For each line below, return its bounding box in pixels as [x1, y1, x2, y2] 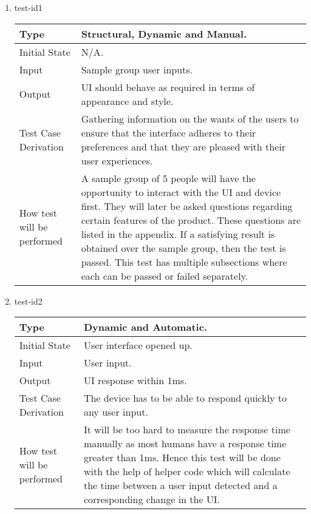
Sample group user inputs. [81, 62, 193, 76]
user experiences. [81, 153, 153, 167]
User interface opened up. [83, 338, 193, 353]
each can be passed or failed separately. [81, 268, 248, 283]
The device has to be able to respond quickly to [83, 391, 287, 405]
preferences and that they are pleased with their [81, 139, 286, 154]
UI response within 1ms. [83, 373, 187, 388]
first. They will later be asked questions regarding [81, 198, 293, 213]
